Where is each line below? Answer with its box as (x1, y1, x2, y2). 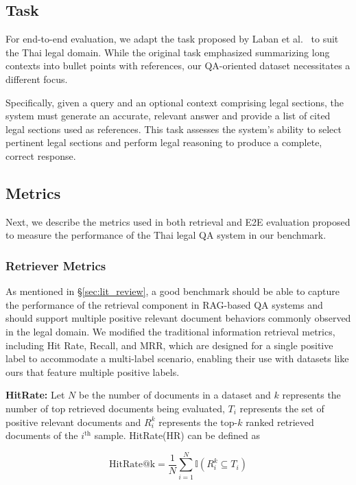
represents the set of (239, 401, 324, 415)
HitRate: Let (5, 388, 65, 402)
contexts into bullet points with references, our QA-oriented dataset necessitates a (5, 58, 351, 73)
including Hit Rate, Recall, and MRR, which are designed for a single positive (5, 338, 333, 352)
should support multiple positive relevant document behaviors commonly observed (5, 311, 351, 325)
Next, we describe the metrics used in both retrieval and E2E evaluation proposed (5, 214, 351, 228)
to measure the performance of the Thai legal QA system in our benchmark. (5, 228, 327, 242)
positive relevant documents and (5, 414, 141, 429)
